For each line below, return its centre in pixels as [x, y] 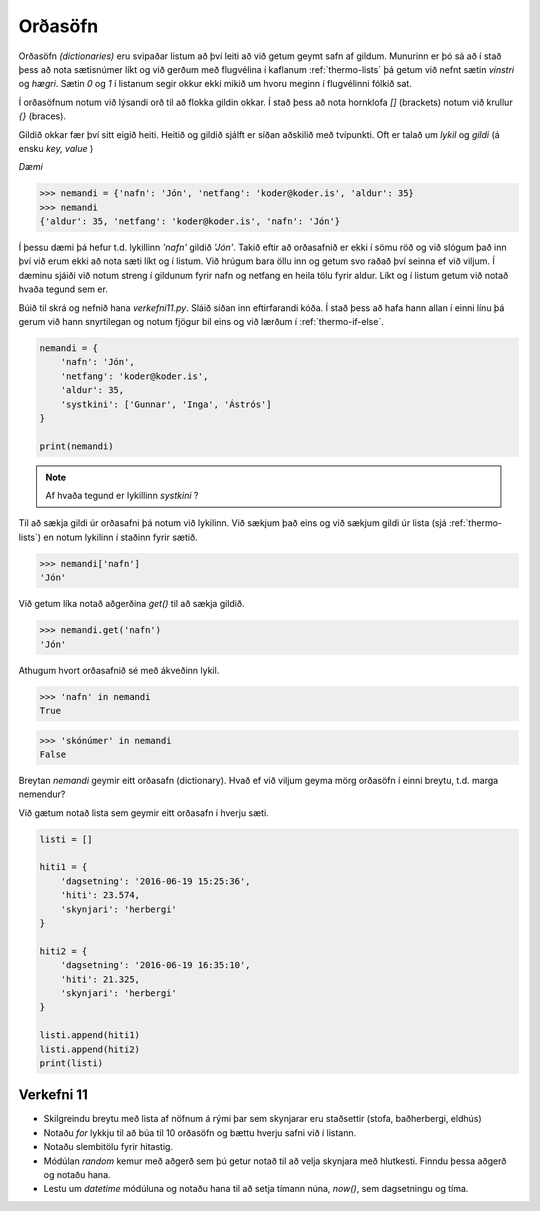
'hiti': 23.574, [100, 895]
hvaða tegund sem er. [63, 289]
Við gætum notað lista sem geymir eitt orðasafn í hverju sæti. [143, 812]
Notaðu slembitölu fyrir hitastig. [108, 1147]
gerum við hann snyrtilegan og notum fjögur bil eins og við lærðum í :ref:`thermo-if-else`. [201, 321]
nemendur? [42, 794]
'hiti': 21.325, [100, 979]
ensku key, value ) [56, 148]
